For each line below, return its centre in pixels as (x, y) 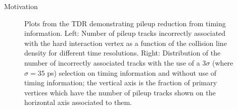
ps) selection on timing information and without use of (132, 72)
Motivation (21, 6)
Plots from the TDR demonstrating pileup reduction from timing (125, 23)
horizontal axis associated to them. (78, 102)
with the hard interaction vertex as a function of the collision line (126, 43)
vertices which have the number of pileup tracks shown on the (120, 92)
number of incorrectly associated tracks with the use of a (112, 62)
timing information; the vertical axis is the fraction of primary (121, 83)
